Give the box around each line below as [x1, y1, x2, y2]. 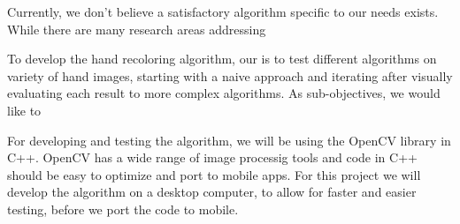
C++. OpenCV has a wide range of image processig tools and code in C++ [7, 148, 418, 167]
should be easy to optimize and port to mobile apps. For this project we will [7, 165, 421, 183]
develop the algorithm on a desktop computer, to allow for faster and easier [7, 183, 417, 201]
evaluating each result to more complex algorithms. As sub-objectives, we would [7, 84, 441, 102]
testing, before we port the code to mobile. [7, 199, 239, 218]
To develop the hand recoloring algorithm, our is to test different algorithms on [7, 49, 437, 68]
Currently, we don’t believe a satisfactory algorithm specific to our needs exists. [7, 3, 439, 20]
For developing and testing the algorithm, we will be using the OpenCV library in [7, 131, 451, 149]
